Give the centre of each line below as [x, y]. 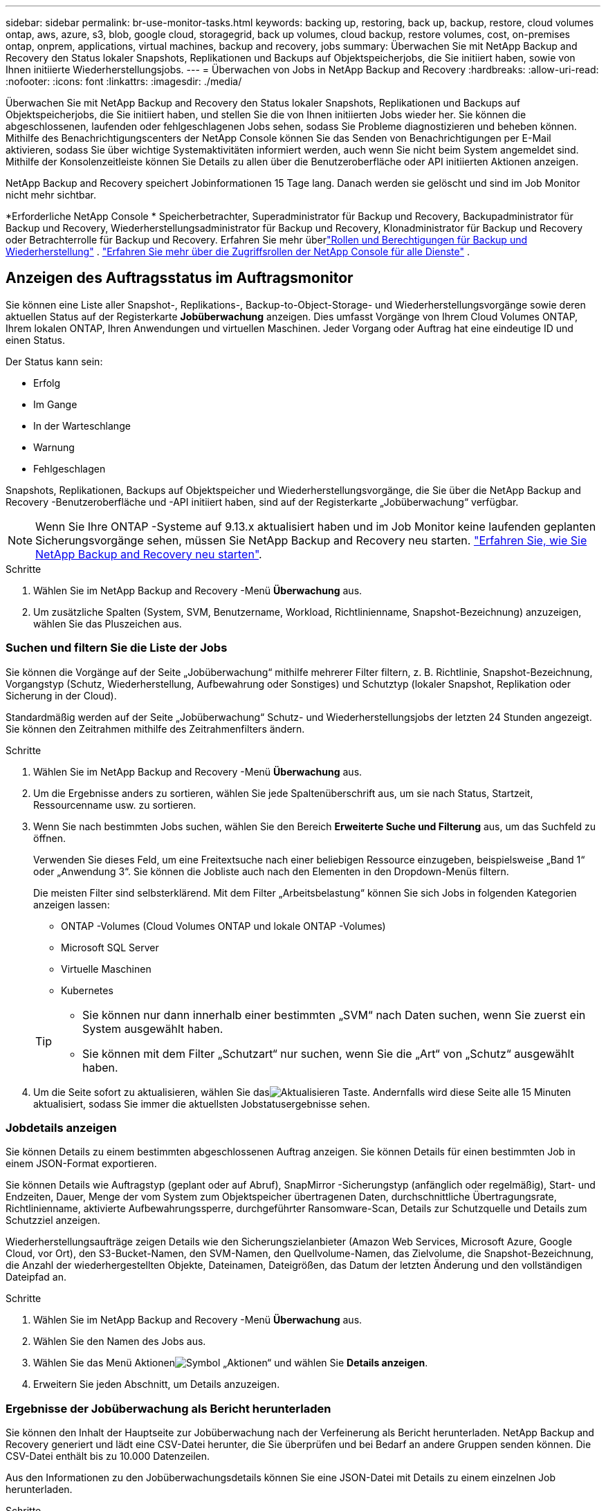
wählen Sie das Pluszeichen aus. [108, 623]
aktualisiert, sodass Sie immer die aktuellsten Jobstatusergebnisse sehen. [202, 1104]
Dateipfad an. [36, 1277]
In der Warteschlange [82, 425]
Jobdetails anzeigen [61, 1127]
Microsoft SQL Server [110, 947]
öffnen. [49, 838]
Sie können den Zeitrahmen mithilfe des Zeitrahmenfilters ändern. [155, 729]
